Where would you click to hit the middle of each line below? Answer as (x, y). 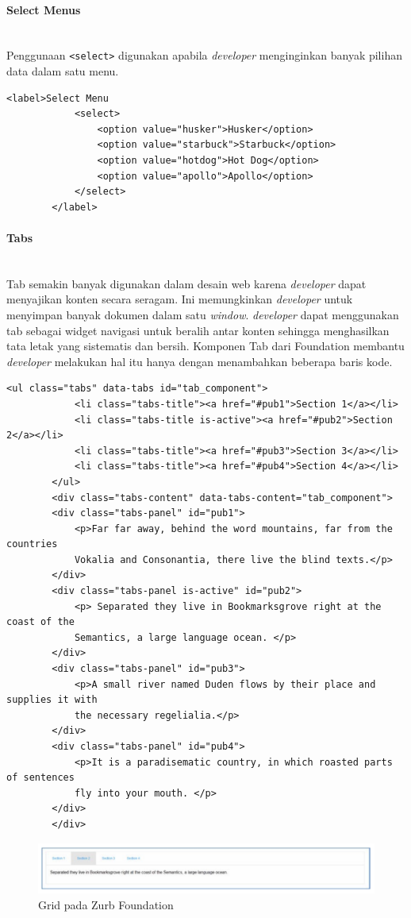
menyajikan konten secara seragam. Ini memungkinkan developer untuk (180, 299)
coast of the (40, 622)
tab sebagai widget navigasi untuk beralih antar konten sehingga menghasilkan (198, 330)
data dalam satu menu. (63, 71)
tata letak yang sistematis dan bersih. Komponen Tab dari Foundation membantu (205, 346)
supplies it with (52, 700)
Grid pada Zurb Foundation (106, 904)
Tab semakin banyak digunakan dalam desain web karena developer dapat (186, 283)
